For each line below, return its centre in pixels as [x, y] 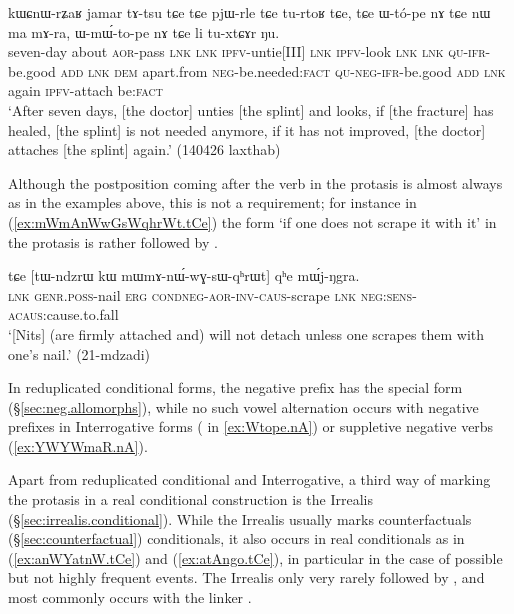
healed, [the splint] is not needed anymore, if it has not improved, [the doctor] [247, 129]
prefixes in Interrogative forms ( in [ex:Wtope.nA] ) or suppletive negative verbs [251, 426]
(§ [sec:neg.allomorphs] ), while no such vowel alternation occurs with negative [243, 406]
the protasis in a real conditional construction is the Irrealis [190, 499]
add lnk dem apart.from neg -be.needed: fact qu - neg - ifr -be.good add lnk [283, 70]
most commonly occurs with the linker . [130, 597]
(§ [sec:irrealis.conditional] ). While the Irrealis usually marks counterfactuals [240, 518]
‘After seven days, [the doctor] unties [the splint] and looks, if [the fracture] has [251, 109]
